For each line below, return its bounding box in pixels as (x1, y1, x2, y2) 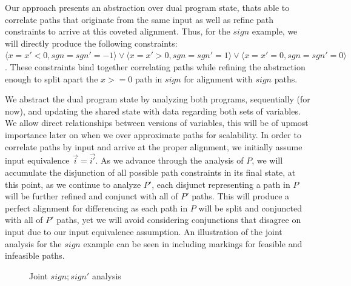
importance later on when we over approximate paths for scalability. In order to (5, 128, 301, 141)
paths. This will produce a (192, 190, 290, 202)
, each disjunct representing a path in (152, 178, 290, 190)
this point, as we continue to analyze (5, 178, 141, 190)
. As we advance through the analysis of (95, 154, 244, 167)
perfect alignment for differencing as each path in (5, 201, 188, 214)
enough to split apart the (5, 72, 98, 85)
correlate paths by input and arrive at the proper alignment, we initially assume (5, 140, 303, 153)
